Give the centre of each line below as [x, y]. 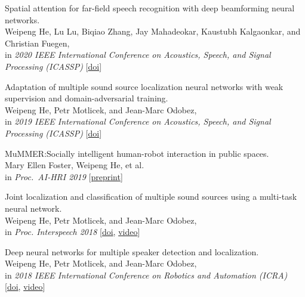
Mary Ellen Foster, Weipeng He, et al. [75, 165]
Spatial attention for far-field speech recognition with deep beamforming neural [150, 8]
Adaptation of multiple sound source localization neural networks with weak [144, 86]
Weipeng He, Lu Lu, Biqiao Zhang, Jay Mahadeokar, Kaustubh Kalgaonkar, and [153, 31]
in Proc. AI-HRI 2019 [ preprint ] [64, 176]
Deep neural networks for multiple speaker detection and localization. [132, 251]
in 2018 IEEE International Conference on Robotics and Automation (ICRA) [146, 275]
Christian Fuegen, [37, 43]
